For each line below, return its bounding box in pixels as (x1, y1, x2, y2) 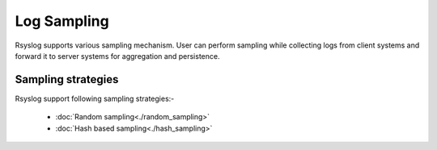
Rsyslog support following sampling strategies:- (15, 94, 175, 103)
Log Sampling (15, 12, 109, 30)
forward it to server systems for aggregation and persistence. (15, 51, 220, 60)
